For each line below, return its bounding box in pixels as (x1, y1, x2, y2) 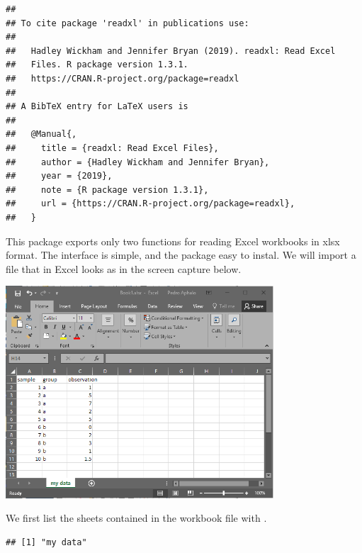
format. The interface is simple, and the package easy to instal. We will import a (6, 247, 356, 262)
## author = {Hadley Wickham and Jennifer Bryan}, (6, 157, 270, 167)
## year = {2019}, (6, 171, 113, 181)
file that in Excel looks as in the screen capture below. (6, 261, 242, 276)
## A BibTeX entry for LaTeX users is (6, 101, 188, 112)
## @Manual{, (6, 129, 77, 140)
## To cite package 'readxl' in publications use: (6, 18, 249, 28)
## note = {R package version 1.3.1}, (6, 184, 209, 195)
